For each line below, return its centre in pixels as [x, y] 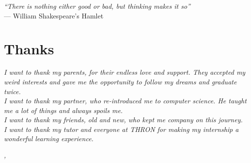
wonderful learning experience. [49, 139]
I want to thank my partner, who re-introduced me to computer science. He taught [125, 101]
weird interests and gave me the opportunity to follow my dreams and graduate [120, 81]
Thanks [29, 49]
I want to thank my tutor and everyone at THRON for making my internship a [121, 129]
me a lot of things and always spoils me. [63, 110]
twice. [12, 91]
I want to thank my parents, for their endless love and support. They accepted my [125, 72]
